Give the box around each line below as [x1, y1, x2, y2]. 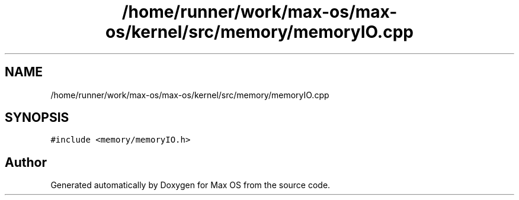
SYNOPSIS [5, 110, 69, 125]
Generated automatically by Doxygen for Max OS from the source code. [50, 180, 331, 191]
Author [5, 154, 47, 170]
